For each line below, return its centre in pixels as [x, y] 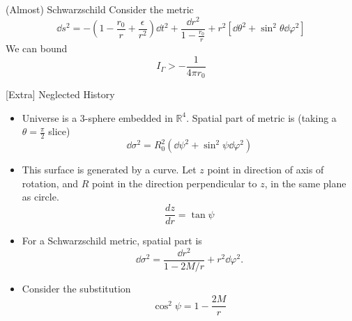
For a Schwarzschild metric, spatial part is [112, 241]
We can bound [37, 48]
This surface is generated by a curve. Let [109, 170]
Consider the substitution [76, 288]
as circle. [40, 197]
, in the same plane [305, 183]
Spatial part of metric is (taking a [264, 117]
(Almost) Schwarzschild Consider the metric [100, 9]
